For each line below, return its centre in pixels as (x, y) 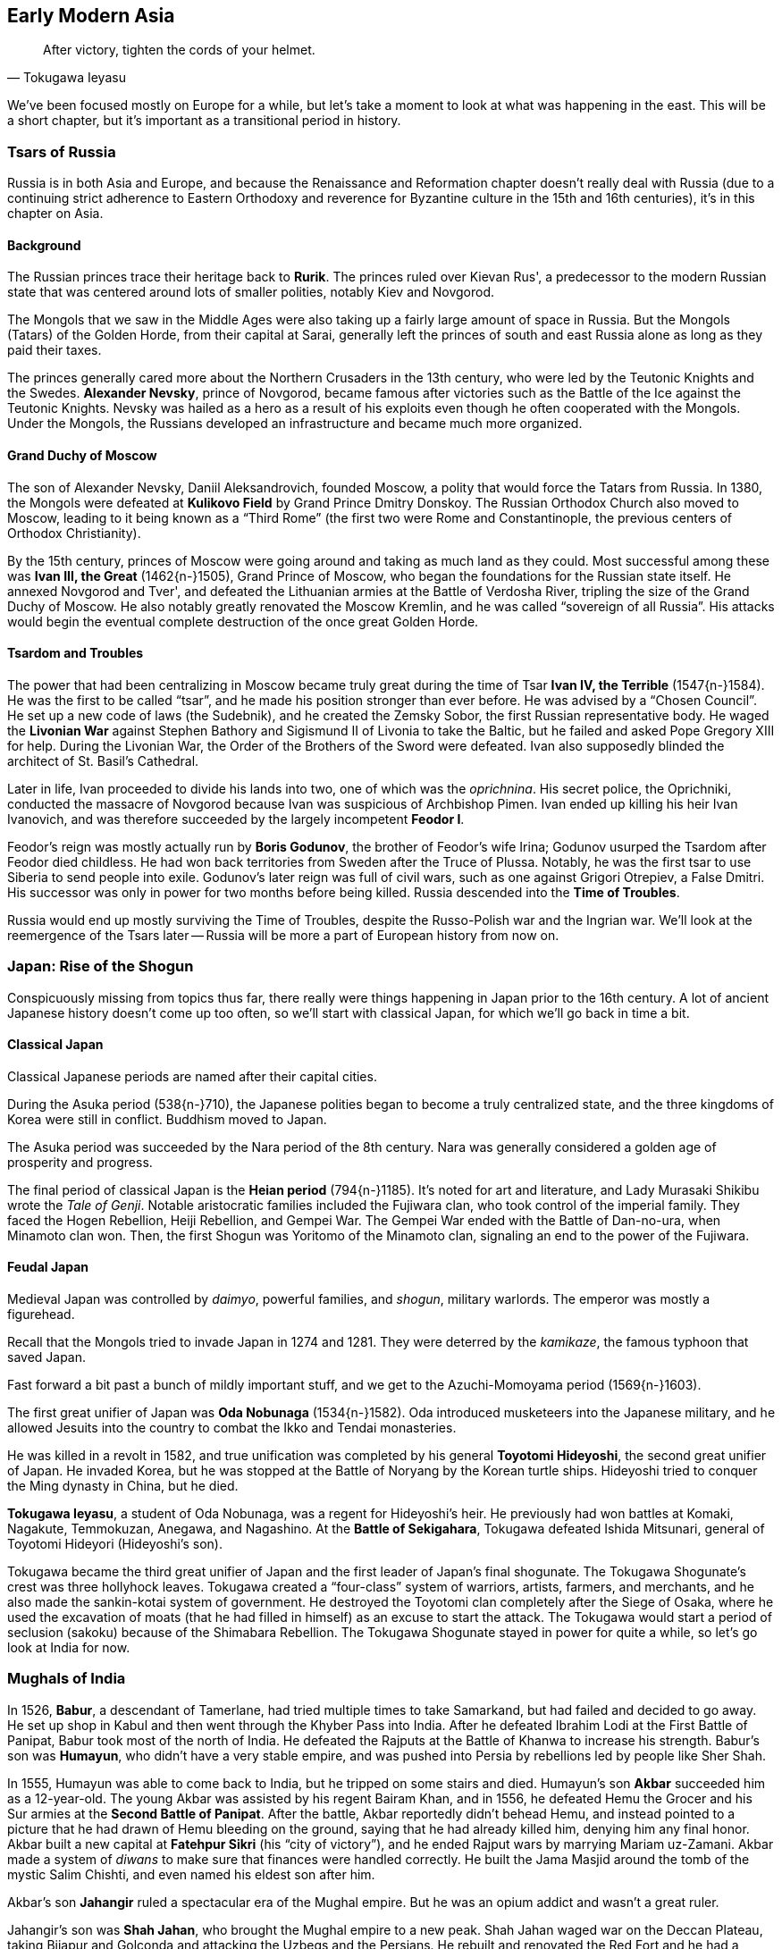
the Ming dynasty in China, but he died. (123, 1486)
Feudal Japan (48, 1267)
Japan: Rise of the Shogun (101, 966)
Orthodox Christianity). (74, 533)
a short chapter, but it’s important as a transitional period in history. (204, 121)
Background (44, 245)
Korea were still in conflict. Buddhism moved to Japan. (167, 1119)
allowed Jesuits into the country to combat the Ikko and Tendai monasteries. (232, 1428)
